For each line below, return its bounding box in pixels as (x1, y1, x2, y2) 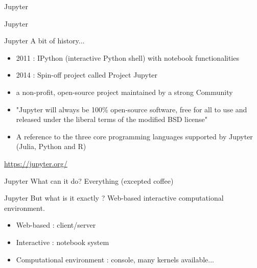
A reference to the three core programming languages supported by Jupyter (16, 131, 253, 141)
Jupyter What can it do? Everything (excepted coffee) (4, 175, 174, 186)
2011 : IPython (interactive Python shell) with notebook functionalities (16, 52, 239, 63)
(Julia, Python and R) (16, 141, 86, 152)
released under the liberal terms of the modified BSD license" (16, 114, 208, 125)
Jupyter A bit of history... (4, 35, 85, 46)
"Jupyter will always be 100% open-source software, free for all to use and (16, 104, 247, 114)
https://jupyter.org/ (4, 158, 67, 168)
